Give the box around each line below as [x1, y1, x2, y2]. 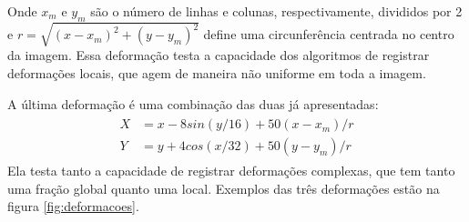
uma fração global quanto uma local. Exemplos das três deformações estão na [7, 178, 440, 197]
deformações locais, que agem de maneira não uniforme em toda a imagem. [7, 63, 426, 82]
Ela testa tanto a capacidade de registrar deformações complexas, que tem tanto [7, 161, 455, 180]
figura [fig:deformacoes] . [7, 197, 139, 216]
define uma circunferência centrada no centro [203, 25, 454, 44]
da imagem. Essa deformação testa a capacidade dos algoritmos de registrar [7, 45, 430, 65]
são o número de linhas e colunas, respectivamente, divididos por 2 [90, 2, 463, 20]
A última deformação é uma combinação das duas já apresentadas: [7, 94, 379, 113]
